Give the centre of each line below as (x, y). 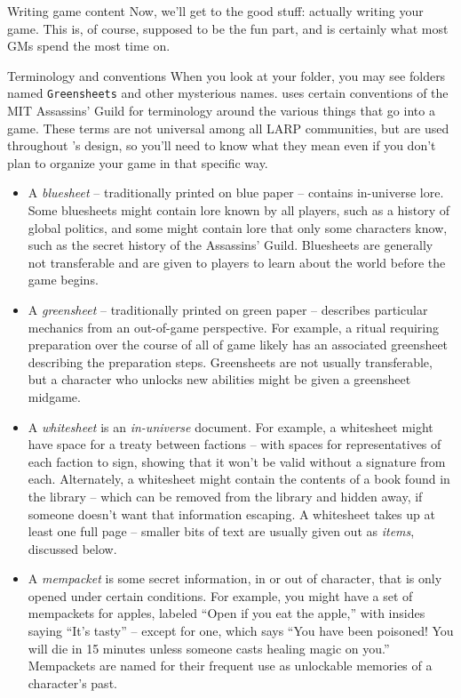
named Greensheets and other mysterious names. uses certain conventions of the (228, 93)
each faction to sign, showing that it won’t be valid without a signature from (237, 461)
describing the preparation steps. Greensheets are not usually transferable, (230, 361)
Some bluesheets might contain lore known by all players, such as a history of (239, 210)
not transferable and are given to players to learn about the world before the (237, 262)
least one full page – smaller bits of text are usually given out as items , (221, 531)
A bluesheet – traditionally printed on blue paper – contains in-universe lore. (236, 193)
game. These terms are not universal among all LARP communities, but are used (228, 128)
